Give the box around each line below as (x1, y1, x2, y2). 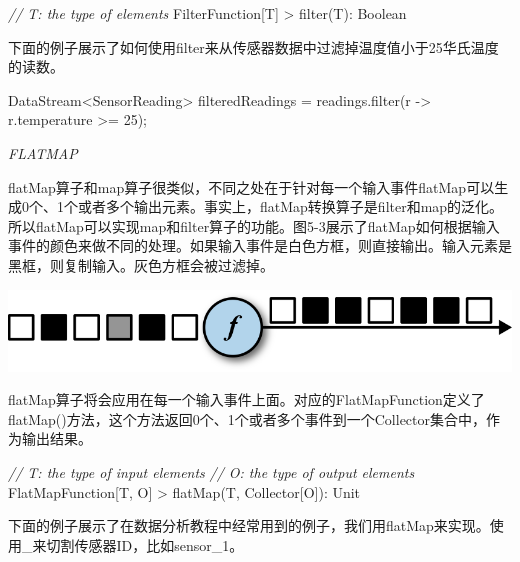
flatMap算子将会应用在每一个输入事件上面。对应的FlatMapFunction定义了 (8, 389, 485, 410)
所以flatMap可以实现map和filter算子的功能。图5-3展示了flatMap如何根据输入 (8, 215, 500, 236)
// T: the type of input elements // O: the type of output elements (8, 462, 415, 483)
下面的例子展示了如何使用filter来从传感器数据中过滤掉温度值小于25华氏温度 (8, 36, 499, 57)
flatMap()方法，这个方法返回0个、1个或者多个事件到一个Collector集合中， (8, 408, 486, 429)
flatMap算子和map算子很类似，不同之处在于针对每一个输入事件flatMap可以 (8, 176, 495, 197)
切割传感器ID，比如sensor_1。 (46, 534, 244, 555)
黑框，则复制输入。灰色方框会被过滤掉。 (8, 254, 274, 275)
